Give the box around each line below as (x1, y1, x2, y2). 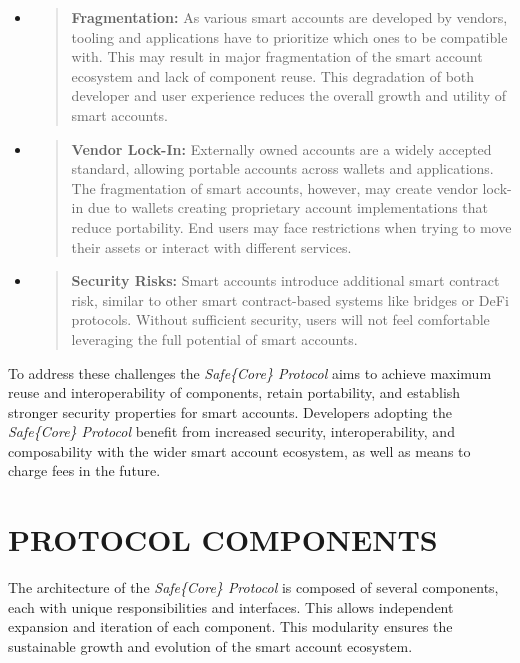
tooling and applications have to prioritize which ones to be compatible (71, 26, 508, 47)
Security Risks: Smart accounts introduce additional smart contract (71, 270, 500, 291)
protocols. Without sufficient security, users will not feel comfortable (71, 309, 490, 330)
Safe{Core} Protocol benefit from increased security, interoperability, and (8, 421, 455, 442)
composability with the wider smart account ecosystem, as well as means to (8, 440, 471, 461)
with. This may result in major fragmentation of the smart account (71, 46, 483, 67)
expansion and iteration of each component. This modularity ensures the (8, 616, 453, 637)
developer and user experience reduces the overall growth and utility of (71, 85, 506, 106)
